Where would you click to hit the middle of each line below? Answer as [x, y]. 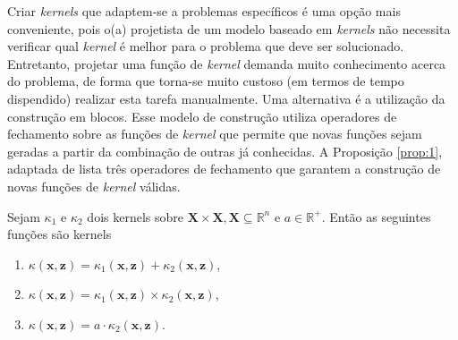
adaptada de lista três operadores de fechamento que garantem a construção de [224, 169]
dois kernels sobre [135, 216]
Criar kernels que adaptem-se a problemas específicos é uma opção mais [204, 11]
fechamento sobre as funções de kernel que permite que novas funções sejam [215, 134]
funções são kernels [59, 234]
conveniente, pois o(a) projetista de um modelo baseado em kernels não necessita [229, 28]
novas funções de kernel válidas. [94, 186]
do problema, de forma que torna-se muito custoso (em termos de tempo [206, 81]
